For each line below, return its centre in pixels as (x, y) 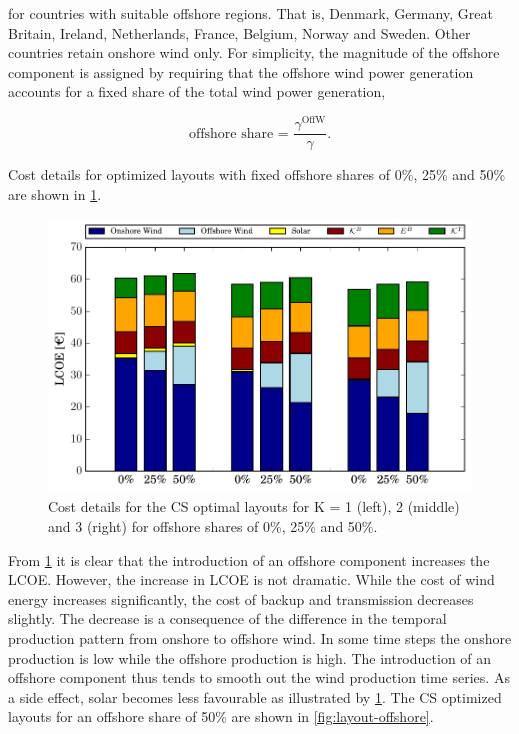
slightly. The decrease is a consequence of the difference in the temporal (227, 618)
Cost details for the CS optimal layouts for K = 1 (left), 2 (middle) (254, 506)
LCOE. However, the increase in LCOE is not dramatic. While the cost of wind (251, 579)
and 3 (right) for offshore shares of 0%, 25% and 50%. (213, 526)
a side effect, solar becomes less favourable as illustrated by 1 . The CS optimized (255, 696)
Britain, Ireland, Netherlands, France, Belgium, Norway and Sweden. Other (239, 32)
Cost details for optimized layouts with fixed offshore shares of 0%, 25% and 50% (257, 174)
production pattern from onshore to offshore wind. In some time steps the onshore (260, 638)
